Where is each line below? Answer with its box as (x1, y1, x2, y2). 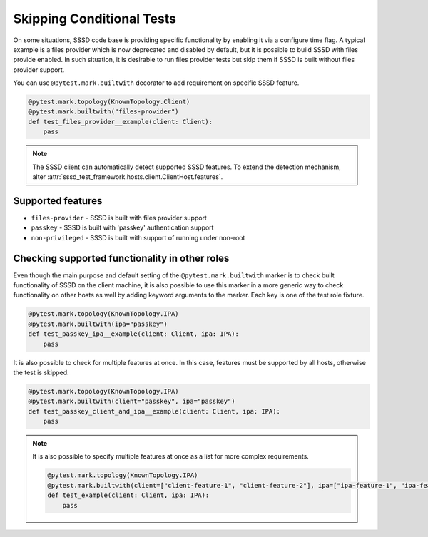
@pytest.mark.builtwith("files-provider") (28, 108, 179, 116)
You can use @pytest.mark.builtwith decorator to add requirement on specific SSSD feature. (13, 78, 300, 87)
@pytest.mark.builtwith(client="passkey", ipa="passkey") (28, 397, 235, 406)
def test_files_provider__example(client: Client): (28, 118, 213, 126)
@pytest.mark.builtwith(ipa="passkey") (28, 319, 168, 328)
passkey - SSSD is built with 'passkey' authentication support (31, 223, 214, 232)
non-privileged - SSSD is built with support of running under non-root (31, 233, 245, 242)
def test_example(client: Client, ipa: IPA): (47, 491, 210, 499)
